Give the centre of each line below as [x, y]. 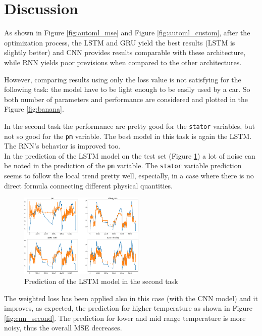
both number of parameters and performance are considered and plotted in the [126, 99]
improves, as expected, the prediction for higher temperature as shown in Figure [128, 308]
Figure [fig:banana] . [34, 109]
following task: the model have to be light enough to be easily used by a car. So [127, 89]
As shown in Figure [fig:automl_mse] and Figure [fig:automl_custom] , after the [127, 33]
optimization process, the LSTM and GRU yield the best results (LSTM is [120, 42]
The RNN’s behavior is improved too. [62, 146]
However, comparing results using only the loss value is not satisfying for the [123, 79]
